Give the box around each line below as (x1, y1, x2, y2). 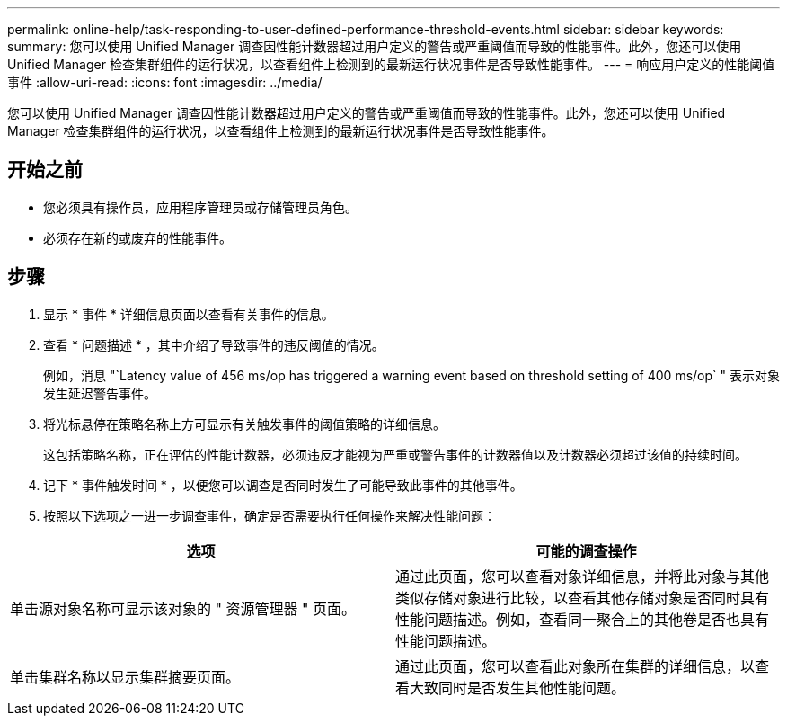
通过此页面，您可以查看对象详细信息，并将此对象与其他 (395, 567, 770, 585)
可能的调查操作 (535, 541, 637, 560)
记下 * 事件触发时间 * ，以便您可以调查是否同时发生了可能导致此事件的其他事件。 (43, 477, 523, 493)
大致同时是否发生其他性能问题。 (410, 678, 626, 697)
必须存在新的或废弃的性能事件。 (43, 229, 232, 245)
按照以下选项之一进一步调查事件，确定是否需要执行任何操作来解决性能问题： (43, 507, 496, 523)
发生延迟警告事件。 (43, 385, 156, 401)
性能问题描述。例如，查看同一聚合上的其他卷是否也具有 (395, 610, 770, 629)
